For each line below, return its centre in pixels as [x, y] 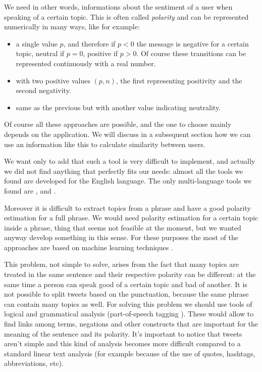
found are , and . [30, 190]
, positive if [100, 53]
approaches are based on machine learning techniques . [89, 247]
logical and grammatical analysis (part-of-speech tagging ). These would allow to [129, 314]
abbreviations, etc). [34, 363]
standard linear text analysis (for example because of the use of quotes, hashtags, [130, 353]
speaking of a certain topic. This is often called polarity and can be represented [126, 16]
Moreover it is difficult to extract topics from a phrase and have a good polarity [127, 207]
